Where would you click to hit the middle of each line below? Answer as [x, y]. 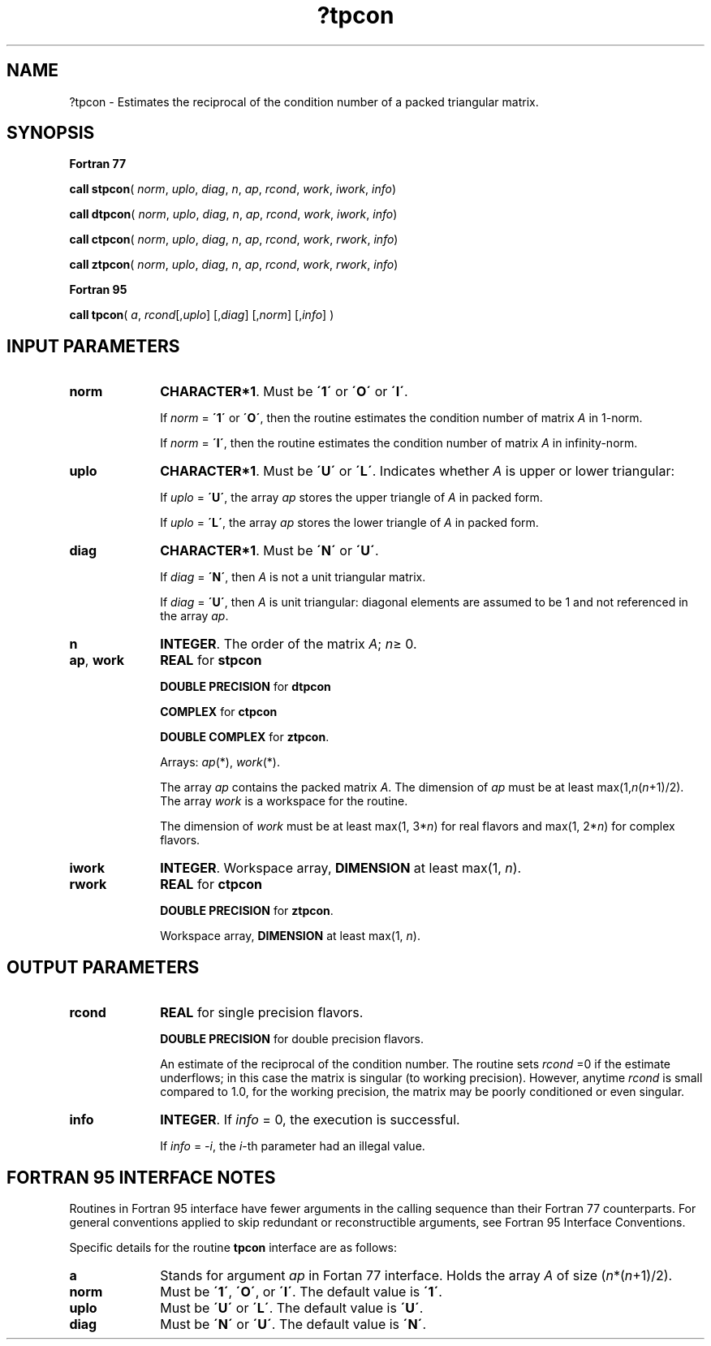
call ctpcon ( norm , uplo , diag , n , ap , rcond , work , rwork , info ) [234, 239]
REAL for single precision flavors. [262, 1013]
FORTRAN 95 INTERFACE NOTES [141, 1177]
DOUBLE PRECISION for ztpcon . [247, 911]
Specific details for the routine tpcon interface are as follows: [233, 1247]
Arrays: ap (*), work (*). [220, 762]
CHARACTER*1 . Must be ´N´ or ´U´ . [269, 551]
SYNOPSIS [51, 133]
